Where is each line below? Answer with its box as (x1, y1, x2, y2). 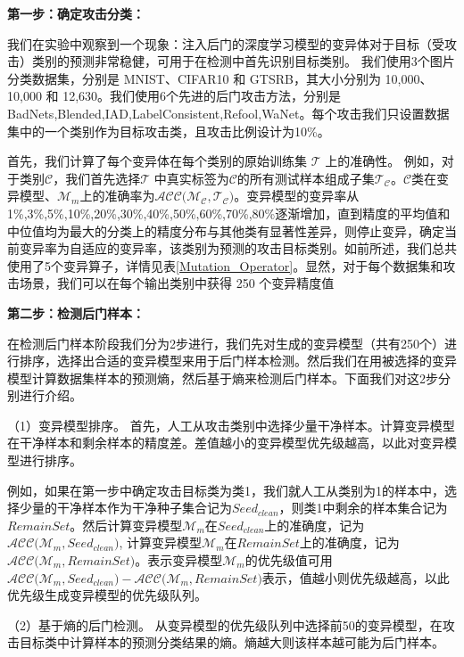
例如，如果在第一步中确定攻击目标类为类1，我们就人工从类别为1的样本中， (7, 480, 444, 499)
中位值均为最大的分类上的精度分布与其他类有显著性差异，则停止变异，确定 (7, 221, 444, 240)
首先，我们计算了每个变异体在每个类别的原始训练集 (7, 152, 307, 170)
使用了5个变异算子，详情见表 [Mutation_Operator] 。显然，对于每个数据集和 (7, 256, 443, 275)
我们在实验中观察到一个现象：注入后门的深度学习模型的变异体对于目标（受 (7, 34, 444, 53)
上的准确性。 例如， (325, 152, 442, 170)
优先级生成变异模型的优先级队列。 (7, 586, 207, 604)
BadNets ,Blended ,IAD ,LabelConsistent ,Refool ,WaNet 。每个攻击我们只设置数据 (7, 103, 450, 122)
